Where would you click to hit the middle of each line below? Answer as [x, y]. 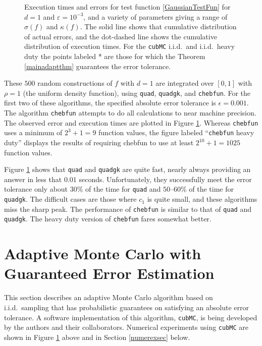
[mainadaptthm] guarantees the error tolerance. [98, 66]
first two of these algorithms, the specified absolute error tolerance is [110, 103]
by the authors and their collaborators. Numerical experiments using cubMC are [126, 327]
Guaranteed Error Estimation [109, 273]
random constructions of [75, 83]
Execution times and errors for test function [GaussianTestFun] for [127, 7]
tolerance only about [36, 189]
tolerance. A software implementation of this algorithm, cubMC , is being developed [131, 317]
